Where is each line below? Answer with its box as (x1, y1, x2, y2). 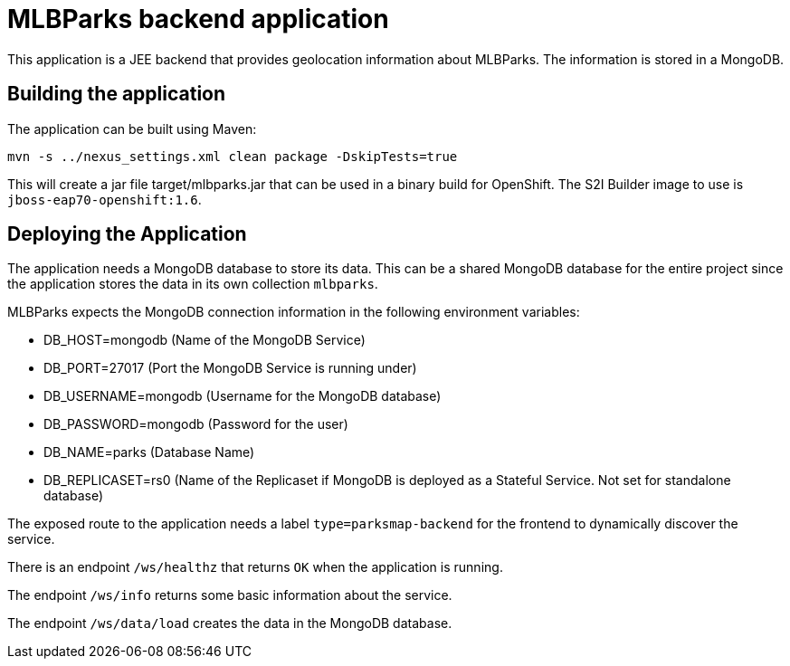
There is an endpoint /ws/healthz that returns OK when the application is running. (7, 559, 503, 576)
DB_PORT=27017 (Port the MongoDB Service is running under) (43, 360, 417, 376)
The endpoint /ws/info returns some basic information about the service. (7, 587, 452, 604)
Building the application (7, 82, 226, 106)
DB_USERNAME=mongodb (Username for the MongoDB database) (43, 388, 442, 404)
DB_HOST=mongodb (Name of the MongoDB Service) (43, 332, 366, 348)
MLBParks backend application (7, 4, 389, 34)
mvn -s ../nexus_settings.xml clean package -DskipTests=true (7, 148, 458, 164)
